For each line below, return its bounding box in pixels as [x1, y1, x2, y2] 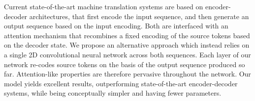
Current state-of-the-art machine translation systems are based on [4, 1, 203, 11]
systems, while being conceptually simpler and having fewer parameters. [4, 88, 222, 98]
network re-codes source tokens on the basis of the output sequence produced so [4, 59, 245, 69]
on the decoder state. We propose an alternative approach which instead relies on [4, 40, 250, 50]
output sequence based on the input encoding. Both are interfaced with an [4, 21, 228, 31]
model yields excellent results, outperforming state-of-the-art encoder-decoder [4, 78, 238, 88]
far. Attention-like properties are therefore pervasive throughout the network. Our [4, 69, 251, 79]
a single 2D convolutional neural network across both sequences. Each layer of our [4, 49, 251, 59]
